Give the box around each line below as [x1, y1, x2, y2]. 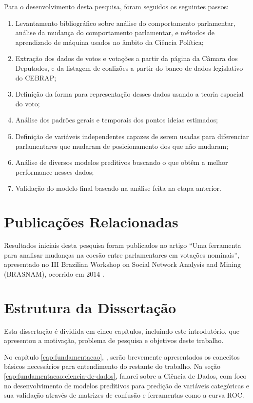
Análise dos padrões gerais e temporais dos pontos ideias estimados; [15, 115, 218, 125]
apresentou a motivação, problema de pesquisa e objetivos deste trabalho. [4, 335, 224, 345]
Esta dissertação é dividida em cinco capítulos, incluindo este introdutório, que [4, 325, 239, 336]
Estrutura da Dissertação [4, 297, 176, 317]
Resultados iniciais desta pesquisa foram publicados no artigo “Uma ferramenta [4, 240, 241, 250]
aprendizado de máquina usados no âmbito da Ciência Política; [15, 37, 204, 47]
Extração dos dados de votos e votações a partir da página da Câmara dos [15, 53, 238, 63]
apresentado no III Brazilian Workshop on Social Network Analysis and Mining [4, 259, 241, 269]
